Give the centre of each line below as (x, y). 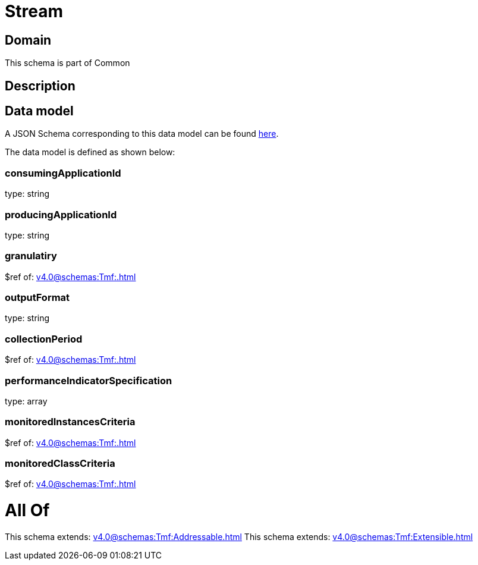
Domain (28, 40)
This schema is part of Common (67, 63)
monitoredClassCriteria (60, 464)
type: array (26, 401)
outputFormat (37, 298)
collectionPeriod (44, 339)
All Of (27, 511)
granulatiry (31, 256)
